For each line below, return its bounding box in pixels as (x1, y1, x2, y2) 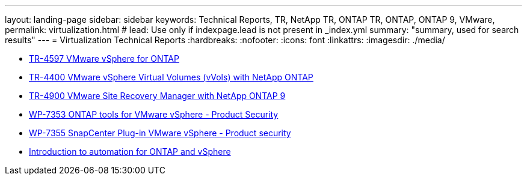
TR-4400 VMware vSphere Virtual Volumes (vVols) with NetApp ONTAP (29, 72, 313, 82)
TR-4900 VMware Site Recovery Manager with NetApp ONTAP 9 (29, 91, 286, 101)
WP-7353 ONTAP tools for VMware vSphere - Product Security (29, 109, 279, 119)
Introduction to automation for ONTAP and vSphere (29, 146, 231, 157)
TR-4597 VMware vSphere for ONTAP (29, 53, 179, 64)
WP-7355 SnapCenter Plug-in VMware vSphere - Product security (29, 128, 291, 138)
